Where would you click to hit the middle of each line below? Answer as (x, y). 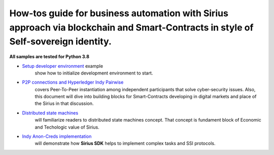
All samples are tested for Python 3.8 (49, 57)
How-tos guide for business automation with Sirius (119, 13)
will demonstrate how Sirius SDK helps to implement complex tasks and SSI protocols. (125, 143)
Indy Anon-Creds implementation (57, 136)
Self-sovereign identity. (60, 42)
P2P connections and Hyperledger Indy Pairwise (73, 82)
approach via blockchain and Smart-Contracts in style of (131, 27)
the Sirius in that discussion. (64, 103)
